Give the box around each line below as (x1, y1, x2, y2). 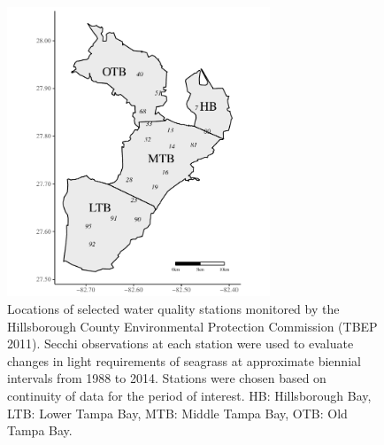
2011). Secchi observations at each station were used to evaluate (7, 334, 354, 353)
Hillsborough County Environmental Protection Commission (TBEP (7, 316, 378, 335)
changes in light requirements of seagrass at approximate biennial (7, 351, 361, 370)
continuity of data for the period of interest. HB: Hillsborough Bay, (7, 386, 372, 405)
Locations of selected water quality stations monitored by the (7, 300, 340, 318)
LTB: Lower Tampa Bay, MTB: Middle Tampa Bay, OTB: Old (7, 403, 348, 422)
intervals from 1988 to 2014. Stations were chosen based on (7, 369, 326, 387)
